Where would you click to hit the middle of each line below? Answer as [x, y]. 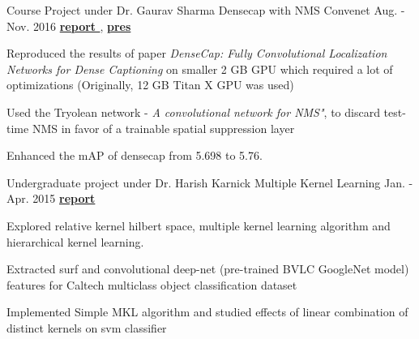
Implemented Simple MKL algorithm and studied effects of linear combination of [207, 312]
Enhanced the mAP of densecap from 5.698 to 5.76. [135, 155]
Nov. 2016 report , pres [69, 26]
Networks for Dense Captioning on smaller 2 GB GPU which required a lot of [200, 69]
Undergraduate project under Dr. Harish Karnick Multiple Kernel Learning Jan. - [210, 182]
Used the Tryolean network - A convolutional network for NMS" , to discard [193, 112]
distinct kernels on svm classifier [87, 327]
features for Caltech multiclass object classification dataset [152, 284]
